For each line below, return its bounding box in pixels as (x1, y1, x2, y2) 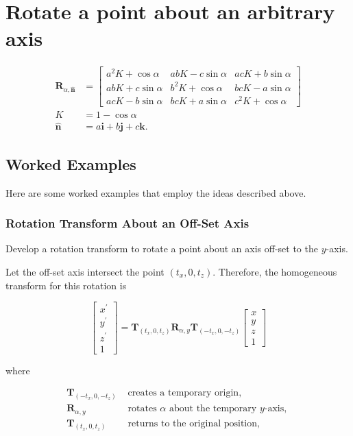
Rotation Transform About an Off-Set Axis (5, 215, 249, 232)
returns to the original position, (127, 418, 260, 428)
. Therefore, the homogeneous (212, 264, 337, 278)
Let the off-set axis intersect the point (5, 264, 165, 278)
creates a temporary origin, (127, 388, 242, 398)
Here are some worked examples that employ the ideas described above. (5, 185, 306, 199)
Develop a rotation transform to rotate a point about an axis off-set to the (5, 241, 318, 256)
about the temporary (169, 404, 257, 414)
